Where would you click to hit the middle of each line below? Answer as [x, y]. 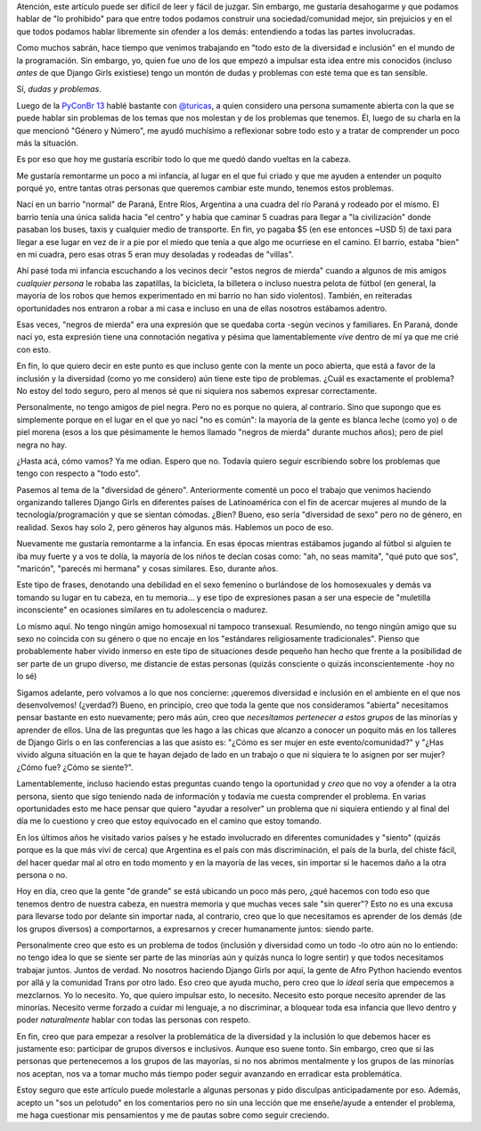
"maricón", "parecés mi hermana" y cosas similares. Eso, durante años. [147, 569]
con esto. [34, 349]
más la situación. [48, 143]
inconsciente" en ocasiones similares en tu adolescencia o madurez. [142, 610]
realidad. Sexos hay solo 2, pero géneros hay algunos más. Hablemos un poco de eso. [175, 527]
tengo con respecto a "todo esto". [79, 473]
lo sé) [27, 676]
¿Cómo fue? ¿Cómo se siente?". [75, 767]
